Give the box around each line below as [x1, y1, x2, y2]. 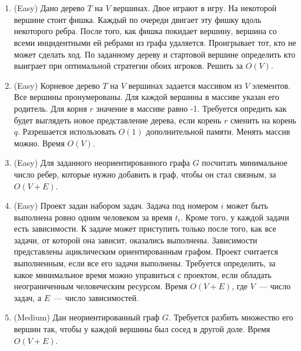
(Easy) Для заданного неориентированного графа [14, 156, 190, 169]
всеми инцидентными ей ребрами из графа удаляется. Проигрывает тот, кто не [14, 36, 296, 48]
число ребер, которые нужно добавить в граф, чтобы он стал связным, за [14, 168, 276, 180]
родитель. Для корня [14, 102, 87, 114]
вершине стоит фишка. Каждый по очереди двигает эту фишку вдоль [14, 13, 262, 25]
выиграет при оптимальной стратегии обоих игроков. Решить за [14, 59, 243, 72]
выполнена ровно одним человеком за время [14, 210, 173, 223]
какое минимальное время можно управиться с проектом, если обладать [14, 268, 272, 280]
